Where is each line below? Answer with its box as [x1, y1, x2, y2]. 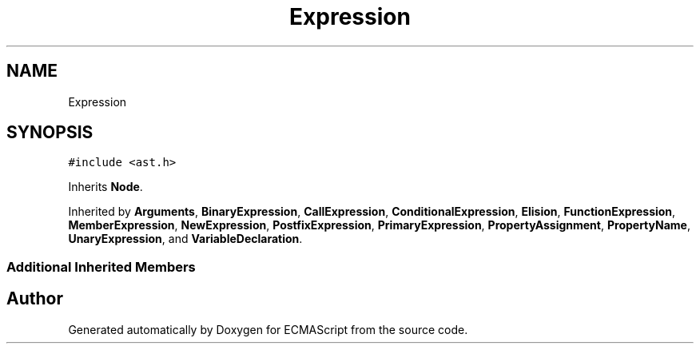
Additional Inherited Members [6, 258, 196, 275]
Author [6, 288, 63, 309]
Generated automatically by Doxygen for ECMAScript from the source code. [68, 322, 468, 336]
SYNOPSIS [6, 122, 93, 143]
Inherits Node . [68, 180, 143, 194]
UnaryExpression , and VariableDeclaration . [68, 232, 303, 246]
